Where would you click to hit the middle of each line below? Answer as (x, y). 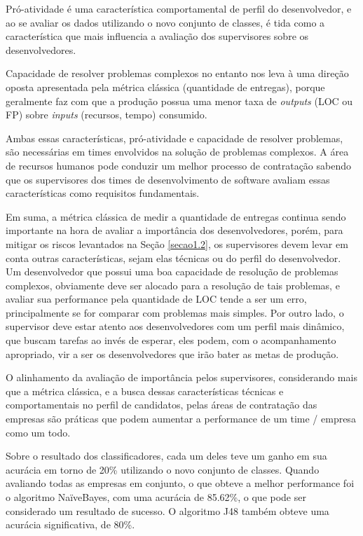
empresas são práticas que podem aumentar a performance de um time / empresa (181, 419)
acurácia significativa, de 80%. (70, 524)
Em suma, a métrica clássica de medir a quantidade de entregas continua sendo (176, 216)
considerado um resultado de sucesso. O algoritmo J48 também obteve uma (167, 510)
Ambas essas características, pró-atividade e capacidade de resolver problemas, (174, 138)
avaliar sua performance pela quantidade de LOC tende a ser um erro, (156, 299)
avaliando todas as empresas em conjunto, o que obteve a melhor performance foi (180, 483)
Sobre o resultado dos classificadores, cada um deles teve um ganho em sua (166, 456)
